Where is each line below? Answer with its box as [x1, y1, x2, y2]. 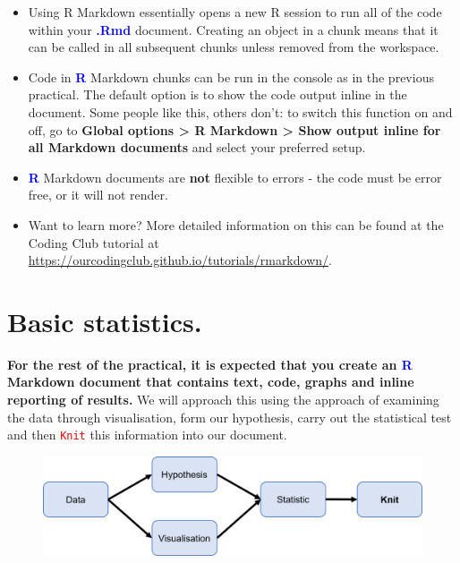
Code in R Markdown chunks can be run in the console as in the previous [28, 67, 434, 86]
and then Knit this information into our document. [7, 425, 287, 444]
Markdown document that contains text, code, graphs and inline [7, 372, 414, 391]
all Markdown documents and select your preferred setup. [28, 138, 366, 157]
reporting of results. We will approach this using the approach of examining [7, 390, 439, 409]
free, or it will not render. [28, 185, 168, 204]
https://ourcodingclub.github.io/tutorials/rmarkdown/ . [28, 251, 332, 269]
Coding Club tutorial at [28, 233, 159, 252]
